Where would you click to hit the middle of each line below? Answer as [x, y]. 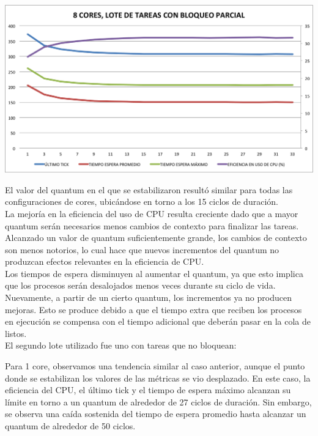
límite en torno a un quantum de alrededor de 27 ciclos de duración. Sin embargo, [158, 401]
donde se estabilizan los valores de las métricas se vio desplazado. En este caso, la [158, 378]
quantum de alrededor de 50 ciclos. [70, 426]
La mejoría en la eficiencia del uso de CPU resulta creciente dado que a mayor [152, 213]
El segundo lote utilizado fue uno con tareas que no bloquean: [121, 345]
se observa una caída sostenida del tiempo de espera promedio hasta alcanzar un [156, 414]
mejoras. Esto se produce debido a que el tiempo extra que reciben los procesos [153, 309]
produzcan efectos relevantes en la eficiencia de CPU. [105, 261]
